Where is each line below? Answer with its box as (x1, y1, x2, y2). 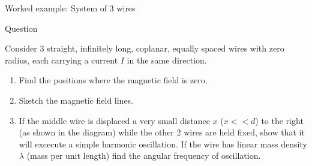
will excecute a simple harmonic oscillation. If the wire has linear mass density (19, 137, 307, 150)
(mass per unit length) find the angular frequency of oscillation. (26, 149, 261, 162)
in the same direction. (127, 53, 207, 66)
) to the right (255, 114, 304, 126)
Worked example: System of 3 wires (5, 2, 136, 14)
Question (5, 22, 38, 34)
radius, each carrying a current (5, 53, 118, 66)
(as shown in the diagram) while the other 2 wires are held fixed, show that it (19, 126, 305, 138)
